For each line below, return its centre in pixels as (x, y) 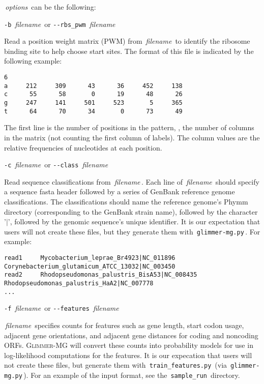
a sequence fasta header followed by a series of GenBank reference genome (120, 191)
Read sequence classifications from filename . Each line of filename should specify (132, 181)
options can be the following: (51, 7)
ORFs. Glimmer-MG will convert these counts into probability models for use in (129, 345)
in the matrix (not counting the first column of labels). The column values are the (132, 137)
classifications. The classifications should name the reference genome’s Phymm (126, 201)
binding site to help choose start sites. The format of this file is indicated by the (129, 51)
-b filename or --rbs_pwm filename (60, 24)
